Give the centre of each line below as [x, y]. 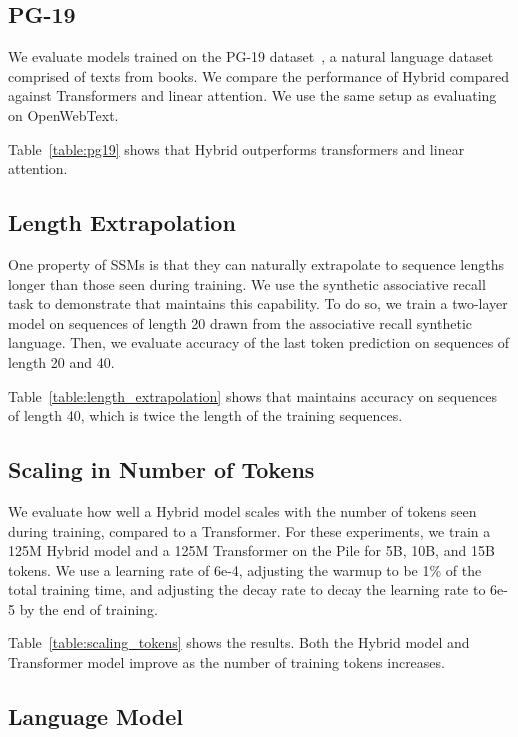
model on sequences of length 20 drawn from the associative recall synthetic [240, 322]
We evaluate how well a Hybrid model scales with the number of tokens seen [242, 510]
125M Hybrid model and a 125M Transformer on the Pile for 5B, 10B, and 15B [251, 550]
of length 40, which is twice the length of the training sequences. [205, 415]
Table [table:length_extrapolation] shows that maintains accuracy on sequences [252, 395]
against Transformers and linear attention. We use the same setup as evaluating [252, 95]
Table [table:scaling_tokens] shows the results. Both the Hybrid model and [239, 642]
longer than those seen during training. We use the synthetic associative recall [247, 283]
